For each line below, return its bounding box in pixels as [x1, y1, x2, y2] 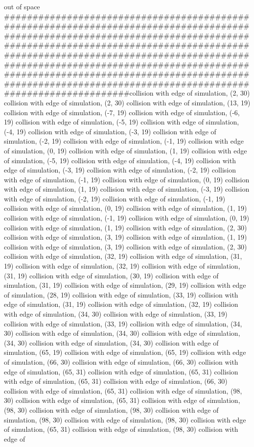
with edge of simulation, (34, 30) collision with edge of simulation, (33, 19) [4, 309, 228, 319]
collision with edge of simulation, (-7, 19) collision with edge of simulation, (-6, [4, 107, 240, 117]
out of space [4, 1, 40, 11]
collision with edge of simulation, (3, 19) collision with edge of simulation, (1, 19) [4, 232, 247, 242]
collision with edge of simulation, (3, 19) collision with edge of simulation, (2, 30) [4, 241, 247, 251]
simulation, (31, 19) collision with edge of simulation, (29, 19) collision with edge [4, 280, 246, 290]
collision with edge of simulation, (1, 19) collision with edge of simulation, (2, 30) [4, 222, 247, 232]
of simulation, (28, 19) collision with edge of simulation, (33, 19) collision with [4, 289, 238, 299]
